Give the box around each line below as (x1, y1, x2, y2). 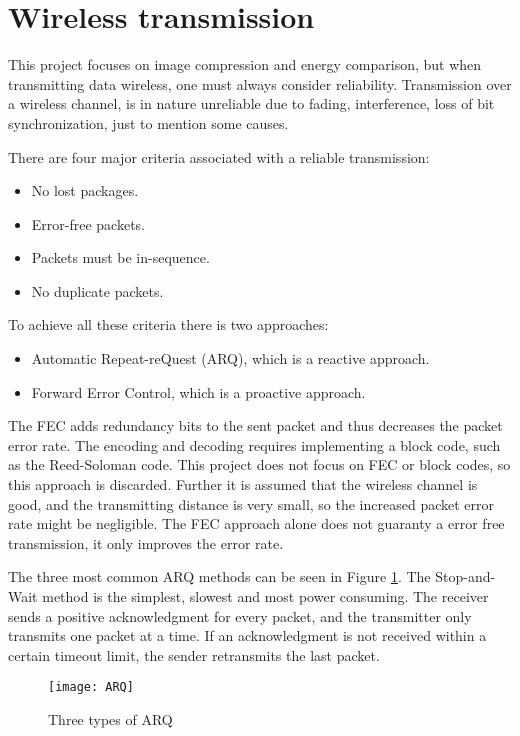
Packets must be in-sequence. (31, 247, 210, 268)
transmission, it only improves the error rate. (8, 532, 284, 553)
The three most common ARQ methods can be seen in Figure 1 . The (8, 566, 431, 587)
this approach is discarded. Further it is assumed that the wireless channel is (8, 474, 478, 495)
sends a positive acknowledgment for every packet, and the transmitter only (8, 605, 472, 626)
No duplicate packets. (31, 280, 164, 301)
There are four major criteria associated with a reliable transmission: (8, 146, 430, 167)
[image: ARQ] (48, 680, 134, 695)
